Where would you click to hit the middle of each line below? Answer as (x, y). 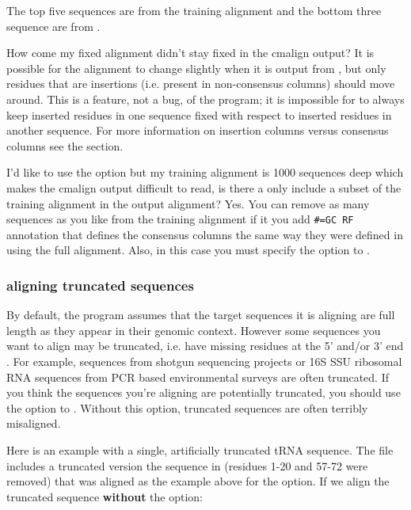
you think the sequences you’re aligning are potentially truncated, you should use (204, 392)
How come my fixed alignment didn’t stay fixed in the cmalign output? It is (190, 53)
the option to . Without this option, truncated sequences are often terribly (187, 407)
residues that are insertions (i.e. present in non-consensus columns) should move (201, 84)
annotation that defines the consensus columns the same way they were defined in (205, 234)
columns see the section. (65, 145)
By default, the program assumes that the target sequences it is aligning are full (201, 315)
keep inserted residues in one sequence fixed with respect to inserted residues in (199, 114)
